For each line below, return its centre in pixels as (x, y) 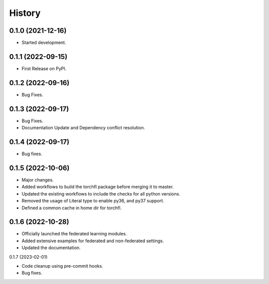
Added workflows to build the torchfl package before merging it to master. (98, 187)
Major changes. (38, 180)
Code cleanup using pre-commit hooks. (62, 266)
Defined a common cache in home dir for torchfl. (72, 208)
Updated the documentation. (51, 248)
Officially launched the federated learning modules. (74, 234)
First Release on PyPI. (44, 68)
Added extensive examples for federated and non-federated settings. (93, 241)
